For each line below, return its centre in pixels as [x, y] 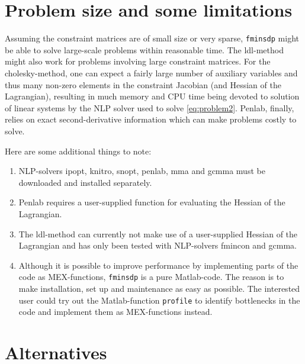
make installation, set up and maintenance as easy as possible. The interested [159, 288]
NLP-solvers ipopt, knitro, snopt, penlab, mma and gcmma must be [142, 171]
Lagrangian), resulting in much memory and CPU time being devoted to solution [152, 96]
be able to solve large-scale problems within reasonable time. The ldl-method [144, 49]
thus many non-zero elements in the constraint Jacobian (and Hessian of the [143, 84]
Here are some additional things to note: [78, 151]
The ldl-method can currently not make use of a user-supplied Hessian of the [158, 233]
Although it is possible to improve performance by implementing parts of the [158, 265]
